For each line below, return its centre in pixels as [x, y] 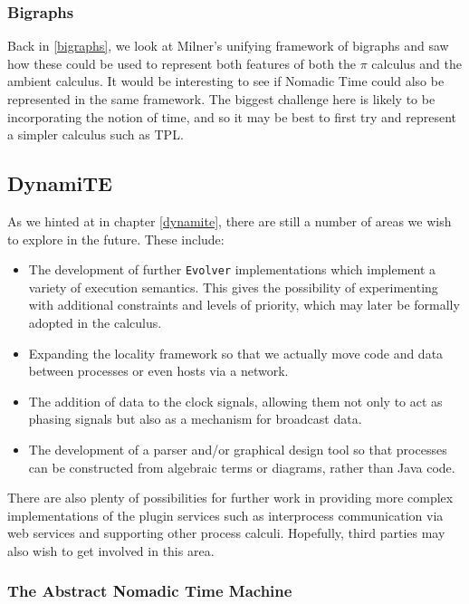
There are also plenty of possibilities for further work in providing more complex [230, 498]
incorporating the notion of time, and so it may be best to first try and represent [232, 116]
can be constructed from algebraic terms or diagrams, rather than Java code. [242, 467]
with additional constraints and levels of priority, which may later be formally [244, 305]
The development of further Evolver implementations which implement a [232, 269]
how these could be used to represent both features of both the [182, 63]
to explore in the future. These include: [116, 239]
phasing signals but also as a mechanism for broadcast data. [195, 419]
